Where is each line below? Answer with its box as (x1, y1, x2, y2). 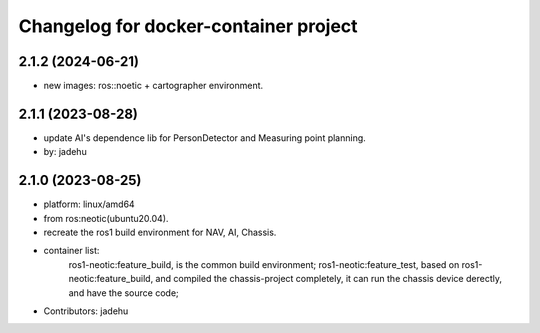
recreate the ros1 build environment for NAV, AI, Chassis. (43, 226, 277, 239)
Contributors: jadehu (43, 305, 129, 317)
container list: (43, 245, 100, 257)
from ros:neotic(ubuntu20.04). (43, 212, 169, 224)
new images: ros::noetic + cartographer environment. (43, 80, 264, 92)
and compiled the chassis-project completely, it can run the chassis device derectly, (155, 273, 502, 285)
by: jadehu (43, 146, 87, 158)
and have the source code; (68, 286, 179, 299)
